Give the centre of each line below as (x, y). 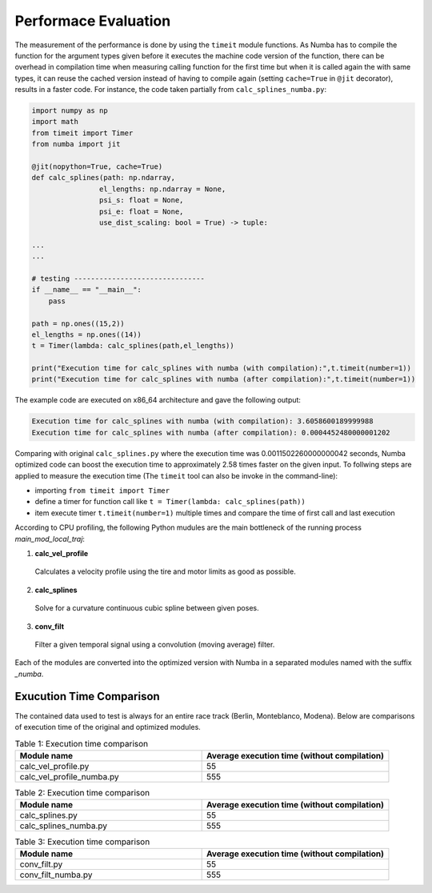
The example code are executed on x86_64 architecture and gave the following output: (158, 400)
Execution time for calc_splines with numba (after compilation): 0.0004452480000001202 (211, 432)
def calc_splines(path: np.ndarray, (104, 178)
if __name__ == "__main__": (86, 290)
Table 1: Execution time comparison (82, 743)
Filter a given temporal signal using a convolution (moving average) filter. (155, 644)
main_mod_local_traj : (50, 539)
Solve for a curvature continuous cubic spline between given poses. (147, 608)
